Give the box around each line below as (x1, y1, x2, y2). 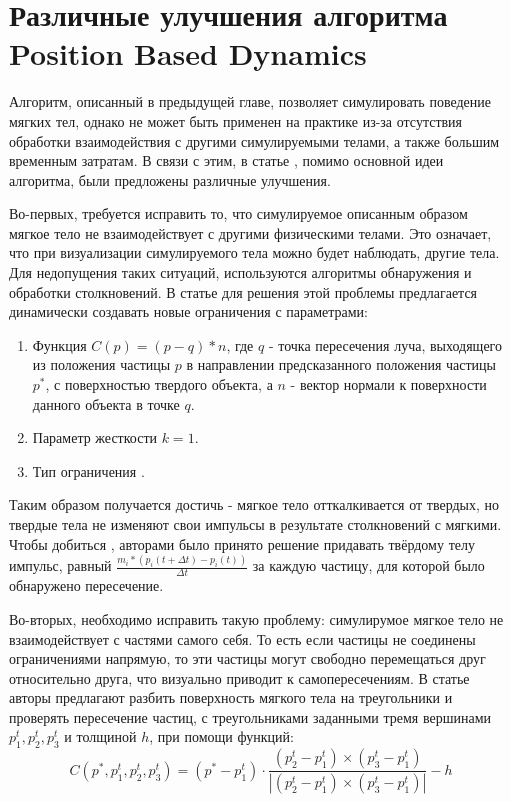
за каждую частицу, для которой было (252, 555, 485, 576)
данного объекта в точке (32, 393, 180, 414)
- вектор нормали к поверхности (290, 374, 487, 395)
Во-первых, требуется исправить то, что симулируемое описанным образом (9, 203, 468, 224)
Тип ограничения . (32, 460, 145, 481)
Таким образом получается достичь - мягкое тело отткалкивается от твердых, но (9, 494, 500, 515)
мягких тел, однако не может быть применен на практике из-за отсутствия (9, 110, 463, 131)
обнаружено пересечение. (9, 575, 164, 596)
